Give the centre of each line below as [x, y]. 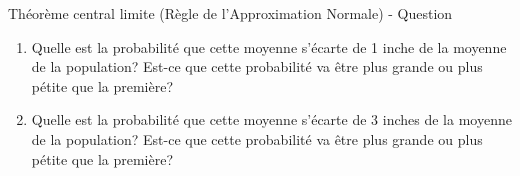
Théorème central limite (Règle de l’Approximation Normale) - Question [230, 13]
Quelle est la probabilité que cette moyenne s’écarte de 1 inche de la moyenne [269, 46]
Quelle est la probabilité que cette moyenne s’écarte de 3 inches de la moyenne [271, 119]
